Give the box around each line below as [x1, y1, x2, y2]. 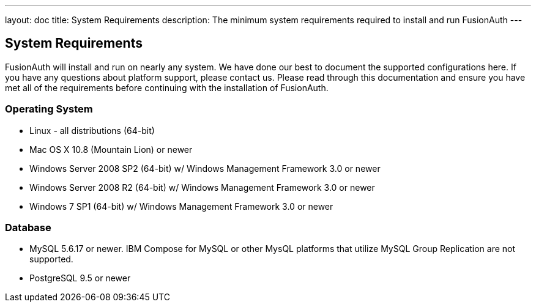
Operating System [5, 103, 93, 116]
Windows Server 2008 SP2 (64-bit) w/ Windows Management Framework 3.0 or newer [29, 163, 381, 174]
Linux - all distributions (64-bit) [29, 125, 155, 136]
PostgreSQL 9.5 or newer [29, 273, 131, 284]
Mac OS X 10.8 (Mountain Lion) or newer [29, 144, 193, 155]
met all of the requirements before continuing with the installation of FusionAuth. [5, 82, 329, 93]
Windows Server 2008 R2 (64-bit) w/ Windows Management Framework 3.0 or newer [29, 182, 375, 193]
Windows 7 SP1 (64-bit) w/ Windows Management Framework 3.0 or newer [29, 201, 333, 212]
